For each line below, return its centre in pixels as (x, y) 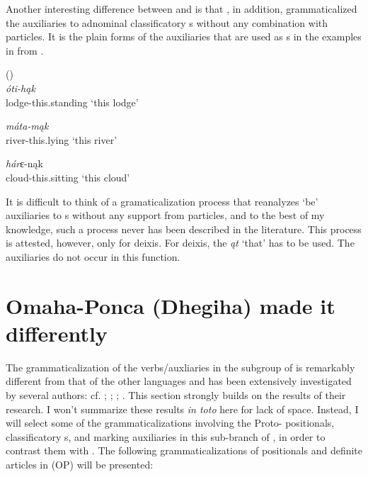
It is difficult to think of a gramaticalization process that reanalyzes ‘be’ (162, 201)
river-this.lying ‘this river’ (62, 139)
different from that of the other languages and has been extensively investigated (179, 381)
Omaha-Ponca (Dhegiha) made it (171, 305)
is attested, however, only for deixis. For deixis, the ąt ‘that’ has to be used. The (180, 243)
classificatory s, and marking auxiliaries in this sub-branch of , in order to (166, 436)
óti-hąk (21, 88)
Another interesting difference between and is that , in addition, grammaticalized (182, 9)
